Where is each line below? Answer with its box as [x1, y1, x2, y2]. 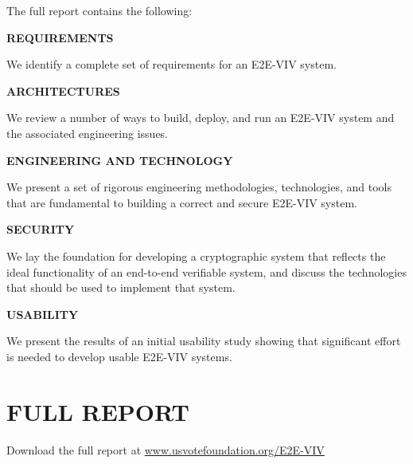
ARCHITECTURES [6, 82, 120, 99]
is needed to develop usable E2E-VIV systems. [6, 348, 232, 364]
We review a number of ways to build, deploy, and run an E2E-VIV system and [6, 109, 395, 126]
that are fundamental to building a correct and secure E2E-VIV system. [6, 194, 357, 210]
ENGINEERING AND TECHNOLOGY [6, 151, 233, 168]
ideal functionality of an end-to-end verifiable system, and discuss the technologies [6, 263, 407, 280]
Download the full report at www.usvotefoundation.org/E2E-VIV [6, 441, 325, 458]
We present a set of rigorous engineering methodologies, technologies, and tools [6, 179, 392, 195]
